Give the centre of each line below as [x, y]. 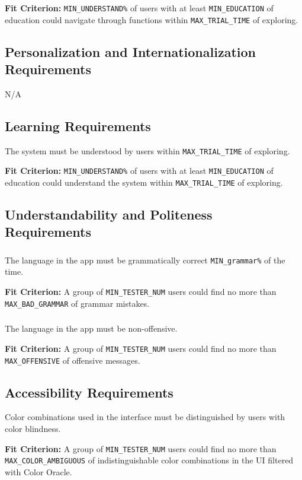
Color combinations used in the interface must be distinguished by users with [145, 417]
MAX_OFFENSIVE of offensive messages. [73, 360]
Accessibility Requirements [89, 392]
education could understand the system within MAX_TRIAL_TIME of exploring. [144, 182]
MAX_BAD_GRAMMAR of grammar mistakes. [77, 303]
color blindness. [33, 428]
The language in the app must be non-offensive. [91, 328]
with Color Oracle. [38, 471]
